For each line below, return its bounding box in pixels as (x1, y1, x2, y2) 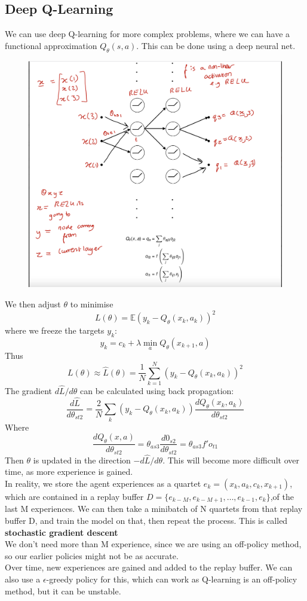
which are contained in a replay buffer (5, 490, 144, 502)
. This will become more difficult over (162, 453, 299, 466)
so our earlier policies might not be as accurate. (5, 549, 179, 562)
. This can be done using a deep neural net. (136, 39, 296, 51)
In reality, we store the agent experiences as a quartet (5, 477, 201, 489)
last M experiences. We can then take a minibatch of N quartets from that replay (5, 502, 303, 515)
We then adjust (5, 298, 61, 310)
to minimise (70, 298, 113, 310)
